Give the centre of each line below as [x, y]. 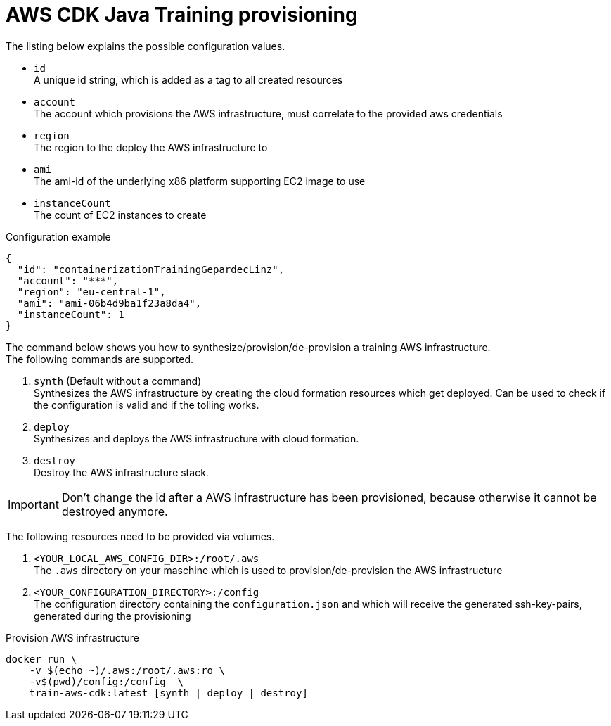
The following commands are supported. [100, 359]
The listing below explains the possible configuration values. [146, 46]
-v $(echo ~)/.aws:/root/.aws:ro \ [127, 670]
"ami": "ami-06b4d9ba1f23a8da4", [109, 303]
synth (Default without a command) [118, 381]
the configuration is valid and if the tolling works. [147, 405]
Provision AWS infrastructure [72, 637]
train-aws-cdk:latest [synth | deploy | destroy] [168, 693]
